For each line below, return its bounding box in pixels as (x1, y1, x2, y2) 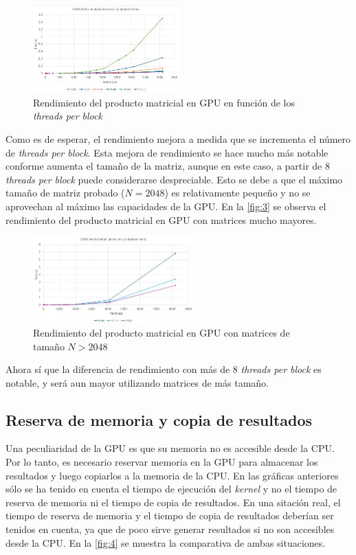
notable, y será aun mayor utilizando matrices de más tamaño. (5, 375, 269, 389)
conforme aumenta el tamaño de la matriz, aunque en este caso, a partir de (5, 159, 322, 173)
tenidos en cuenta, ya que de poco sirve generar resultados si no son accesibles (5, 522, 335, 536)
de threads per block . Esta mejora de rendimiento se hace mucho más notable (5, 145, 329, 159)
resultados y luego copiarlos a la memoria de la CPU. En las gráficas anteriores (5, 468, 339, 482)
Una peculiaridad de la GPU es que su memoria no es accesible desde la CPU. (5, 441, 335, 455)
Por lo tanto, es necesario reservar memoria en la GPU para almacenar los (5, 455, 318, 469)
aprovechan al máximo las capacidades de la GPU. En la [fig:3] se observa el (5, 199, 326, 214)
